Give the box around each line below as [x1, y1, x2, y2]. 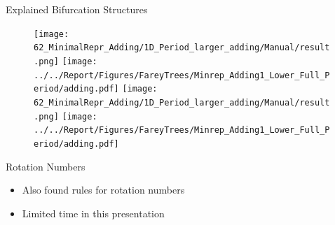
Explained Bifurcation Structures [6, 2, 148, 16]
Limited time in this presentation [22, 205, 165, 220]
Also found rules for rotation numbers [22, 182, 185, 197]
